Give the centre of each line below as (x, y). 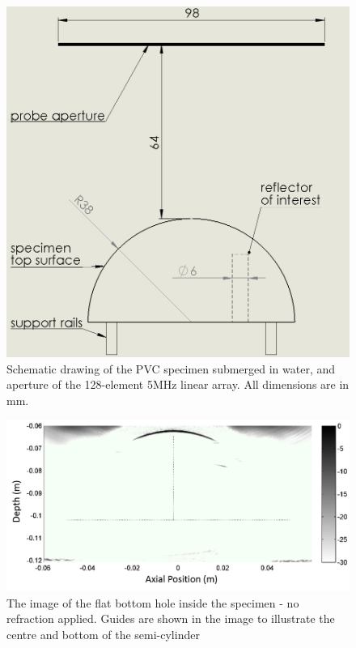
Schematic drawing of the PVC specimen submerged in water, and (171, 368)
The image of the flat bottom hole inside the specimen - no (153, 602)
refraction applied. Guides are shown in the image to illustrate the (171, 618)
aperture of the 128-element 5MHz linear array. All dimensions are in (178, 384)
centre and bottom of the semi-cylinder (103, 635)
